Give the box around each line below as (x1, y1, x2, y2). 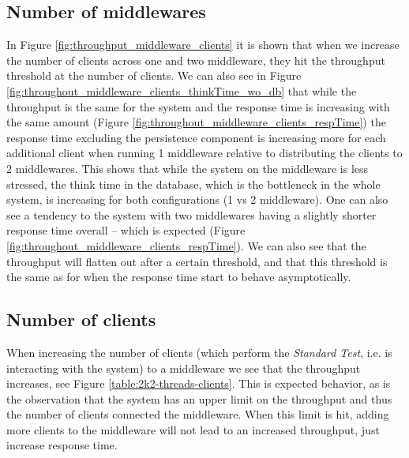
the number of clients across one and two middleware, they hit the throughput (6, 51, 385, 68)
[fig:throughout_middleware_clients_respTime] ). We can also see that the (6, 237, 366, 253)
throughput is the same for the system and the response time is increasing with (6, 98, 390, 114)
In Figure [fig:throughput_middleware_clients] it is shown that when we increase (6, 36, 400, 53)
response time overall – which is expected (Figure (6, 222, 246, 238)
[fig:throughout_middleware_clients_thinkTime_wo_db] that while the (6, 82, 357, 99)
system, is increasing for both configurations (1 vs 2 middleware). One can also (6, 191, 388, 208)
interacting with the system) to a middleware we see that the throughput (6, 359, 361, 376)
